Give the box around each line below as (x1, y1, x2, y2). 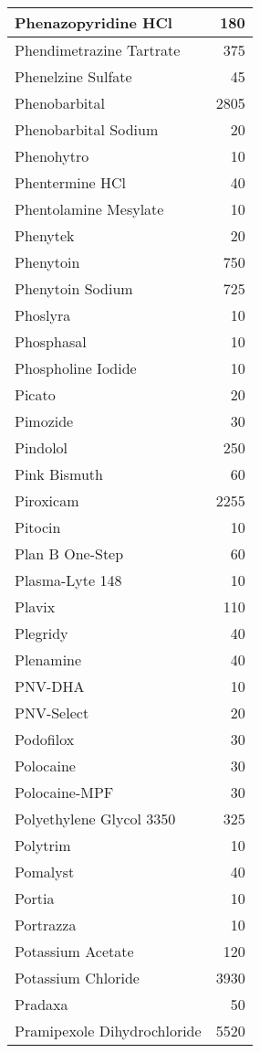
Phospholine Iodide (15, 357, 137, 378)
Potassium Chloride (15, 967, 140, 988)
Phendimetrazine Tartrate (15, 39, 181, 60)
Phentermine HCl (15, 172, 127, 193)
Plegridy (15, 622, 68, 643)
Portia (15, 888, 55, 909)
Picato (15, 384, 56, 405)
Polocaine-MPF (15, 782, 114, 803)
